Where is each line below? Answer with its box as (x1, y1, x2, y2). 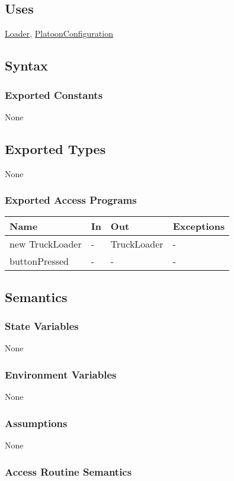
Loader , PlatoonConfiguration (5, 27, 113, 40)
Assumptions (5, 415, 68, 430)
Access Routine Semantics (5, 464, 132, 479)
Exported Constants (5, 87, 103, 102)
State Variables (5, 319, 79, 334)
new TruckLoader (9, 237, 82, 251)
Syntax (5, 56, 48, 75)
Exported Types (5, 139, 106, 158)
